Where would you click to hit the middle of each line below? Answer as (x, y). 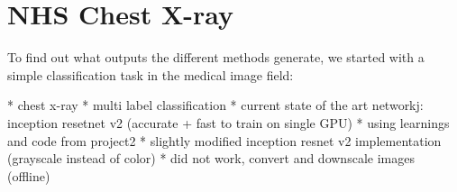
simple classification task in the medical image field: (151, 74)
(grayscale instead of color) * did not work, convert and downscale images (211, 158)
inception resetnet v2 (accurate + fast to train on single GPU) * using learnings (228, 122)
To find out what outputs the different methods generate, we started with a (216, 57)
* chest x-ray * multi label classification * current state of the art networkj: (215, 105)
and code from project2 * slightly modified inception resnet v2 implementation (224, 140)
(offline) (29, 175)
